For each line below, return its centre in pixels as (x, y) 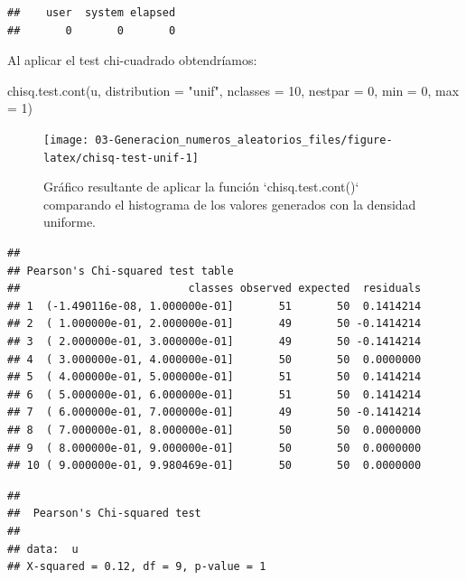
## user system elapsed (92, 13)
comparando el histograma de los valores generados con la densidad (230, 204)
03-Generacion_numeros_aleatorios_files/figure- (244, 140)
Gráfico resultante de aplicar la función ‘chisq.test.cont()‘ (201, 187)
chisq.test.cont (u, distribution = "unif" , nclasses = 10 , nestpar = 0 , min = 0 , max (233, 90)
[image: (66, 140)
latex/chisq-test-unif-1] (121, 158)
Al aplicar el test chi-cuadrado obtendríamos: (132, 60)
